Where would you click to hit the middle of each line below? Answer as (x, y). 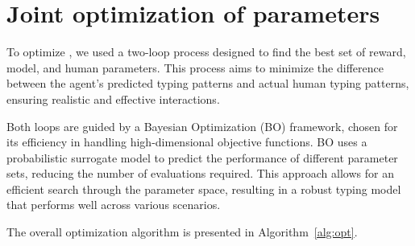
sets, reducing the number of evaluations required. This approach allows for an (200, 173)
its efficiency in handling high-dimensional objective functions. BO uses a (187, 142)
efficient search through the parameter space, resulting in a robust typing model (204, 189)
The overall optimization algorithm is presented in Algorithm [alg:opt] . (182, 232)
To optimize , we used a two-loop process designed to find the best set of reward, (206, 52)
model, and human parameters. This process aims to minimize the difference (195, 67)
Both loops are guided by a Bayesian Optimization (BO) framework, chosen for (202, 126)
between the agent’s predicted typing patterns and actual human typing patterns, (208, 83)
